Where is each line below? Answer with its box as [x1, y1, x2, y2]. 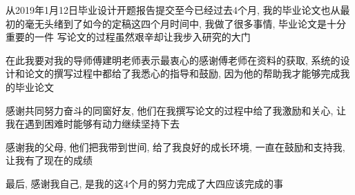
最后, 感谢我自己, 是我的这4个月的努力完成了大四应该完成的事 [6, 176, 284, 190]
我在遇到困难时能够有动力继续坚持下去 [6, 116, 180, 131]
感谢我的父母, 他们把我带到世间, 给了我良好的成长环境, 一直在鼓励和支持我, [6, 139, 345, 154]
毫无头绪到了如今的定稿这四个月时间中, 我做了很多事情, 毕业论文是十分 [24, 16, 347, 30]
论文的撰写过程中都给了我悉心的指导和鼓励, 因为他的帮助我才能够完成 [24, 66, 340, 81]
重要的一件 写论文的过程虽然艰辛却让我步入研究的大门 [6, 30, 251, 44]
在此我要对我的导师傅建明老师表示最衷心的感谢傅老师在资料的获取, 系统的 [6, 52, 340, 67]
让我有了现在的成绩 [6, 153, 93, 167]
